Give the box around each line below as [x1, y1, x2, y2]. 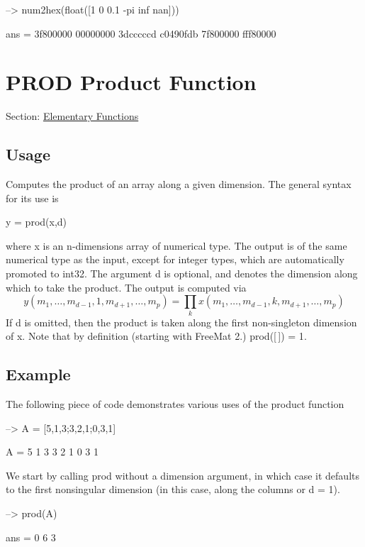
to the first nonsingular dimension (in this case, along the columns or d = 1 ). [6, 482, 340, 497]
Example [6, 363, 71, 385]
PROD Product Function [6, 67, 257, 96]
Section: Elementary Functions [6, 109, 139, 123]
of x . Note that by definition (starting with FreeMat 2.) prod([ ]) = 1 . [6, 328, 307, 343]
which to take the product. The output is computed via [6, 280, 247, 294]
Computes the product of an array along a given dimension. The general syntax [6, 177, 352, 192]
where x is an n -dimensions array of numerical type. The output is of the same [6, 238, 347, 253]
